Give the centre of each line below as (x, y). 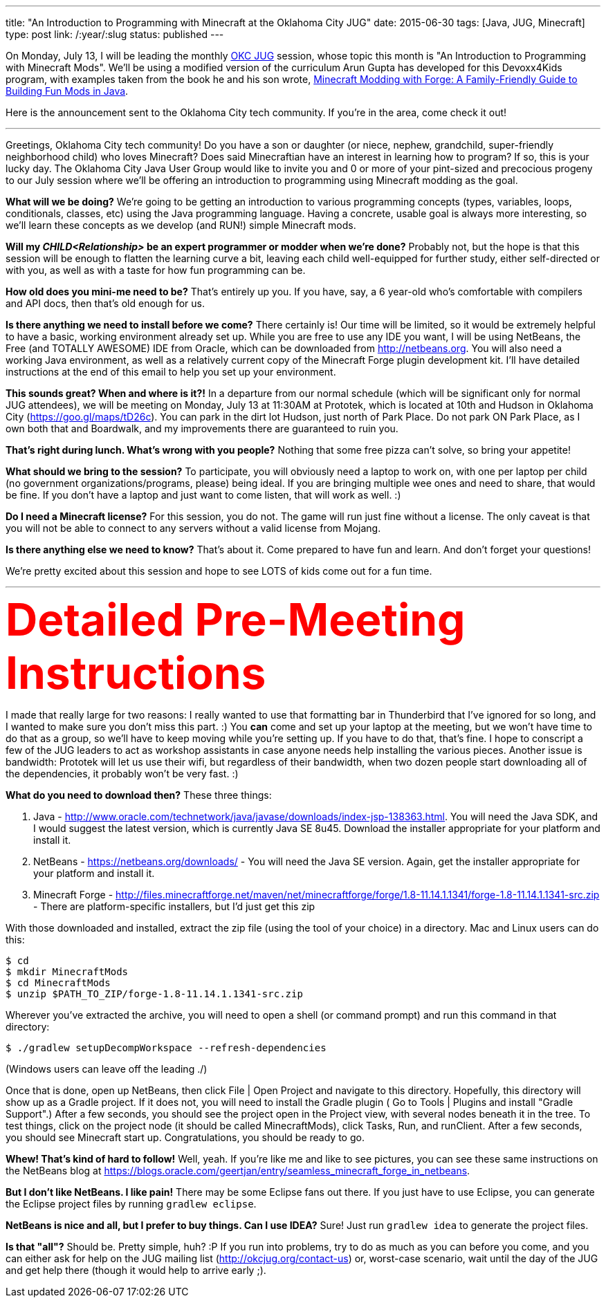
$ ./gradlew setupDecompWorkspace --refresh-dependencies (166, 1048)
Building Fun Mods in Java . (67, 91)
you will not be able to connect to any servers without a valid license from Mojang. (193, 528)
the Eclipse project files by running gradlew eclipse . (131, 1204)
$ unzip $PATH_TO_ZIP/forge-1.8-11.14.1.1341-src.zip (154, 994)
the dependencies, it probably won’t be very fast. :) (122, 774)
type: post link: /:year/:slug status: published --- (115, 34)
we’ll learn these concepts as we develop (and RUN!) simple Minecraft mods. (181, 225)
